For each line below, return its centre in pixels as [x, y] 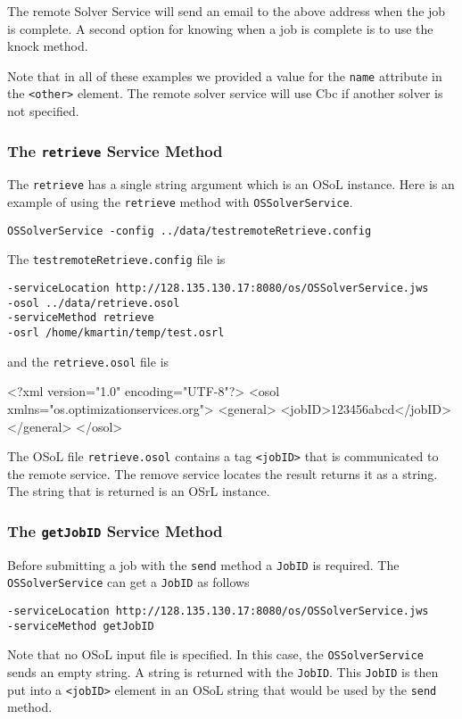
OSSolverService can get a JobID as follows [128, 582]
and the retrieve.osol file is [88, 361]
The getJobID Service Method [115, 530]
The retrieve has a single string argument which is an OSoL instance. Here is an [231, 184]
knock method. [48, 46]
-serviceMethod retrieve [81, 318]
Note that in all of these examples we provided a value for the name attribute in [225, 75]
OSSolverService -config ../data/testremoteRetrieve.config [190, 231]
